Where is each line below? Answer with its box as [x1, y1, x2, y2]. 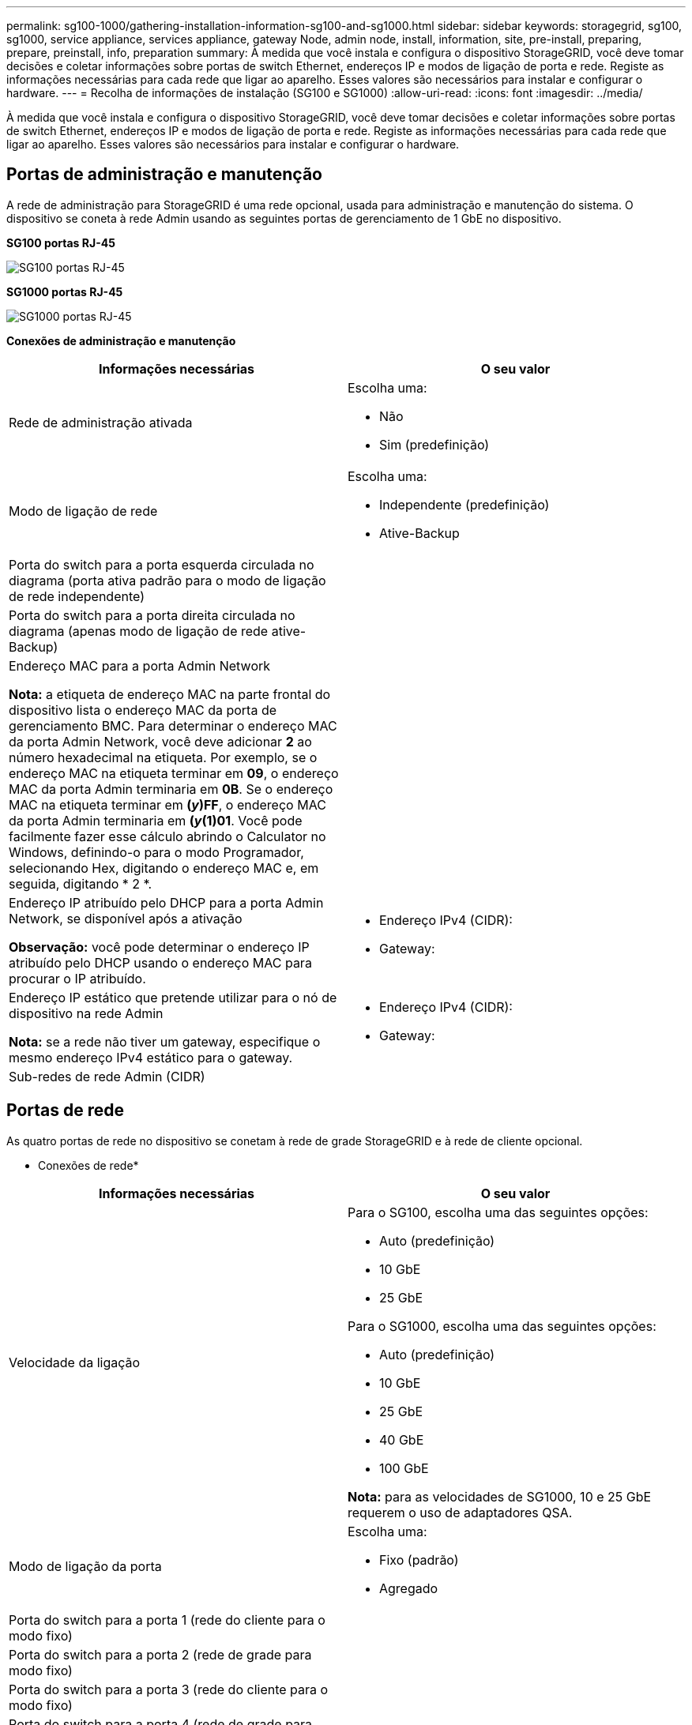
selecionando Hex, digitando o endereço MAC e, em [9, 859, 319, 876]
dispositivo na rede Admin [9, 1005, 164, 1021]
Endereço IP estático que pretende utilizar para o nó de [9, 989, 337, 1005]
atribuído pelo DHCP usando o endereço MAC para [9, 954, 312, 971]
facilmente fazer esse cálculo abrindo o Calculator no [9, 828, 326, 844]
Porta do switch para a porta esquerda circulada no [9, 556, 314, 573]
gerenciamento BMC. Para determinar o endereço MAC [9, 717, 337, 734]
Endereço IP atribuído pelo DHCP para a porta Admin [9, 894, 324, 911]
